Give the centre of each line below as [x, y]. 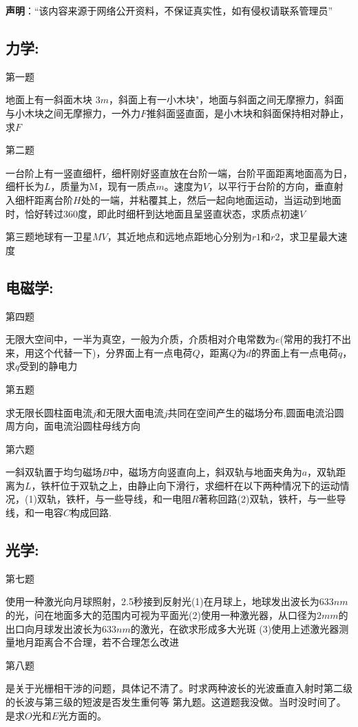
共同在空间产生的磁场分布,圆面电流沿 [251, 412]
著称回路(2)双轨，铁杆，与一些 [267, 499]
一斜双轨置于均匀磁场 [54, 472]
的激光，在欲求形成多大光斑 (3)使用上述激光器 [235, 628]
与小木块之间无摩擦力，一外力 [73, 113]
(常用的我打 [306, 339]
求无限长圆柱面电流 [49, 412]
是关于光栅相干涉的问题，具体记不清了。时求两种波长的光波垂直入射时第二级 [179, 688]
